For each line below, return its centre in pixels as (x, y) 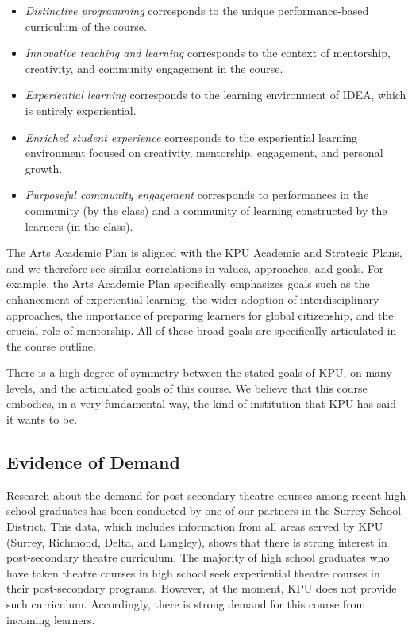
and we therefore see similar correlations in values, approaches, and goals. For (195, 268)
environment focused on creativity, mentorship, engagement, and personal (204, 153)
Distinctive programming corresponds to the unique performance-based (197, 10)
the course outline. (51, 345)
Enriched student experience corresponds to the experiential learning (191, 137)
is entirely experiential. (81, 110)
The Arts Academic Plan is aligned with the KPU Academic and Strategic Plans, (204, 253)
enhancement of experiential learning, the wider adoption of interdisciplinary (193, 299)
